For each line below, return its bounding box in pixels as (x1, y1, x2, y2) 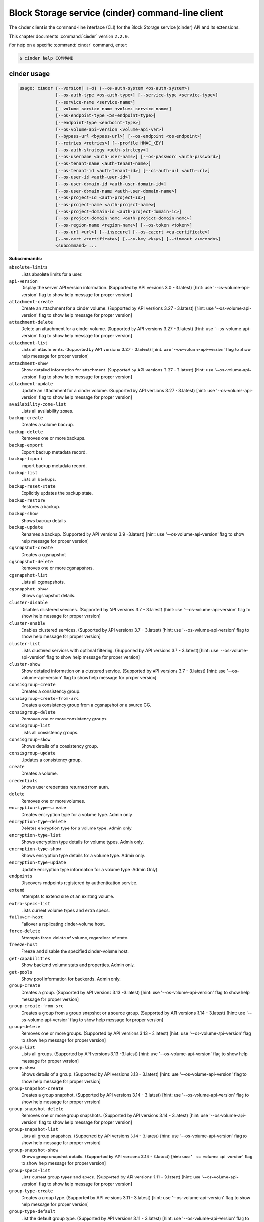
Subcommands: (9, 255, 43, 261)
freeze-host (9, 941, 38, 947)
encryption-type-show (9, 846, 61, 851)
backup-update (9, 524, 43, 530)
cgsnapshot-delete (9, 559, 53, 565)
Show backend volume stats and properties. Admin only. (21, 962, 135, 968)
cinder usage (9, 69, 50, 78)
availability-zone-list (9, 401, 66, 407)
